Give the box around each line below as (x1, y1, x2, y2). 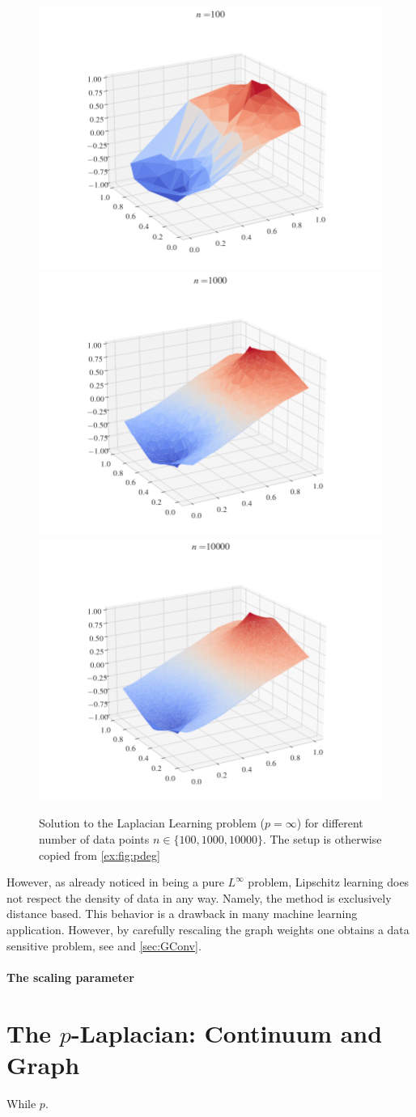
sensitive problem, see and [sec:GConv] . (6, 937, 202, 954)
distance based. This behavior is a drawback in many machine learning (6, 905, 358, 922)
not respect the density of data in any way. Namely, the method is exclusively (6, 889, 392, 906)
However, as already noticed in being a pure (6, 874, 224, 891)
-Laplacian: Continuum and (70, 1016, 383, 1049)
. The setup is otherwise (262, 831, 382, 848)
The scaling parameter (6, 968, 134, 985)
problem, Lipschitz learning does (248, 874, 410, 891)
